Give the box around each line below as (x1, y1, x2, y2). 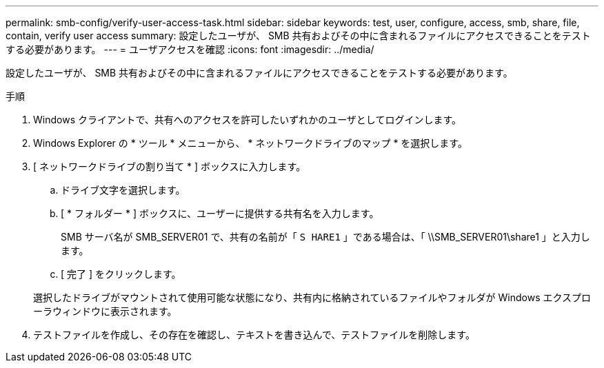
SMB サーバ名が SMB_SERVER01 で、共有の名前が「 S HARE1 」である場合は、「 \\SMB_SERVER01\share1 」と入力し (61, 231, 590, 243)
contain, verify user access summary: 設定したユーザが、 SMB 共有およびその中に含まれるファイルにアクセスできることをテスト (6, 30, 591, 41)
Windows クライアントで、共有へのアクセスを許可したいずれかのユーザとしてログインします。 (33, 114, 462, 125)
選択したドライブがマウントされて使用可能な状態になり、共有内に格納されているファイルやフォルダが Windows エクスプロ (33, 292, 592, 303)
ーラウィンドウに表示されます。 (33, 305, 177, 317)
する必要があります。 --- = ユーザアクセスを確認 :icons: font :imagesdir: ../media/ (6, 43, 374, 55)
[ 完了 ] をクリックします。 (61, 268, 181, 280)
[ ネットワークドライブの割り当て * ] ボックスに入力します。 (33, 161, 306, 172)
